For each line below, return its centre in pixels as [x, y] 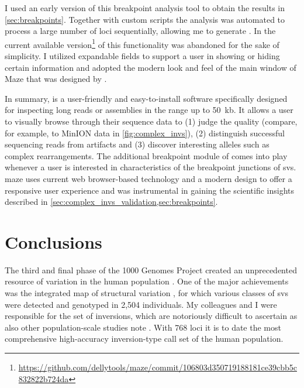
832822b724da [44, 378]
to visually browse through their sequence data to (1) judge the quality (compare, [151, 121]
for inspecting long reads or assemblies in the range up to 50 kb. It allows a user [149, 110]
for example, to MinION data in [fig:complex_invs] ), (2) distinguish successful [145, 133]
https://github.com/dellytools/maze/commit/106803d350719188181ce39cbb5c [158, 367]
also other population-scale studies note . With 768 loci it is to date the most [143, 327]
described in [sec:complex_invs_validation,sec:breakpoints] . [111, 202]
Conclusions [53, 241]
